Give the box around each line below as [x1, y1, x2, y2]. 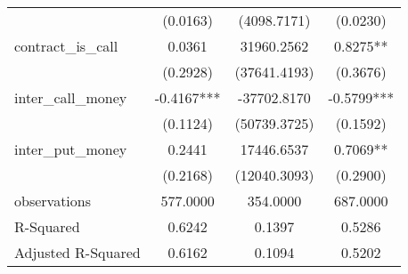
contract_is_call [14, 36, 118, 56]
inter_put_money [14, 139, 127, 159]
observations [14, 190, 92, 211]
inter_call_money [14, 87, 127, 108]
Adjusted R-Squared [14, 242, 141, 262]
